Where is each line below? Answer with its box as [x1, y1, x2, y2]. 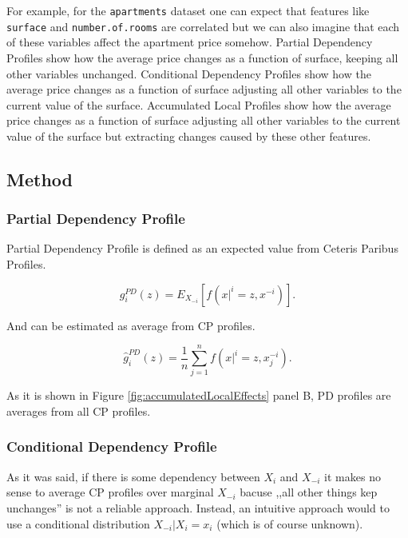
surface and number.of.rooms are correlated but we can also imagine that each [6, 18, 400, 34]
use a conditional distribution [6, 515, 150, 532]
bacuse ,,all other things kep [240, 484, 378, 500]
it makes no [324, 468, 381, 484]
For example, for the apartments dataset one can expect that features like [6, 2, 370, 18]
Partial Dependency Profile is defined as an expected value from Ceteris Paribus [6, 240, 398, 257]
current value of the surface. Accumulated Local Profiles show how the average [6, 96, 391, 113]
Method [6, 166, 73, 191]
